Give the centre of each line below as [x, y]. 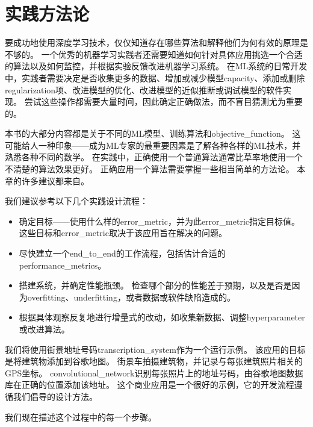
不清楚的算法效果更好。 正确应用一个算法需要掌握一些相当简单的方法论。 [150, 169]
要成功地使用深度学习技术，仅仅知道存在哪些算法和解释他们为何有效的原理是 [156, 42]
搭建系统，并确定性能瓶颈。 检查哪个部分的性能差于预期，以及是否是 [155, 285]
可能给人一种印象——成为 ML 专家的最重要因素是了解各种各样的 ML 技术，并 [153, 145]
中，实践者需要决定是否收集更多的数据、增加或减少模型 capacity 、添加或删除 [155, 77]
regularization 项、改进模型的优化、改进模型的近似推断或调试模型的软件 [144, 89]
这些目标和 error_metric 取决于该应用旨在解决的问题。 [123, 233]
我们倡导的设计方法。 [55, 396]
